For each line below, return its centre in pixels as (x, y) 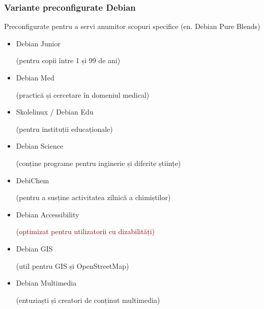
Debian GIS (34, 248)
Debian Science (40, 146)
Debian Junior (38, 43)
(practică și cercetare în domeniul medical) (83, 94)
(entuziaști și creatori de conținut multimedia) (88, 300)
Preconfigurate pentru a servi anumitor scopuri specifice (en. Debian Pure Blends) (132, 26)
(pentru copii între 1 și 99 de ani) (68, 60)
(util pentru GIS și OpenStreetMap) (72, 265)
